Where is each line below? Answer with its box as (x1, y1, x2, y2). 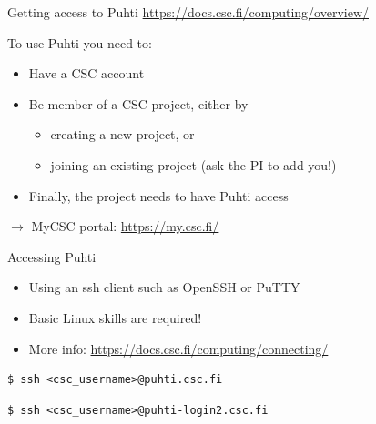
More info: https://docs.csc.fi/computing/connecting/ (28, 338, 329, 358)
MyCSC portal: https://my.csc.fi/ (31, 217, 219, 236)
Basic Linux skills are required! (28, 308, 202, 327)
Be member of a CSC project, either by (28, 94, 249, 113)
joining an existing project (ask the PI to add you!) (50, 155, 337, 174)
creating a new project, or (50, 125, 195, 144)
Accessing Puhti (7, 247, 97, 266)
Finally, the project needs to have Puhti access (28, 186, 289, 205)
